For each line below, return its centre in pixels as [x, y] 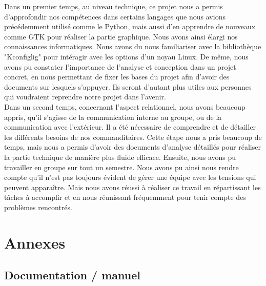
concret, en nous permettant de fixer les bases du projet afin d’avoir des [117, 77]
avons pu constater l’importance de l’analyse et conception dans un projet [120, 66]
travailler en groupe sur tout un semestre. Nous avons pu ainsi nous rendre [121, 167]
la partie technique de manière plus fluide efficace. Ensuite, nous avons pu [120, 157]
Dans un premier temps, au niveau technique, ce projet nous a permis [114, 6]
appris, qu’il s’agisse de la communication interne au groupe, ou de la [113, 117]
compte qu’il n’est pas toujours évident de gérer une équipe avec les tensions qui [130, 177]
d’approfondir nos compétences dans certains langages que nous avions [115, 16]
